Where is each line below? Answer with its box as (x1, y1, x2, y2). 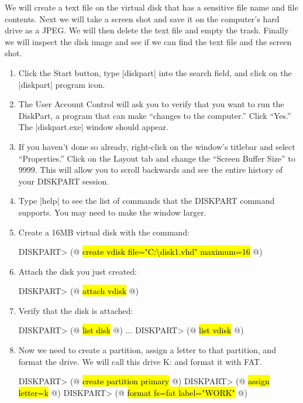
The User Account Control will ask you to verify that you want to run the (18, 98, 284, 110)
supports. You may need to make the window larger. (18, 206, 206, 218)
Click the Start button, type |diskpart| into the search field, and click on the (18, 66, 292, 78)
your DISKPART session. (18, 175, 109, 187)
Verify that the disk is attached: (18, 304, 133, 316)
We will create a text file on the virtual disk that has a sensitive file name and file (5, 1, 298, 13)
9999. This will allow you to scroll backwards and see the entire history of (18, 163, 283, 176)
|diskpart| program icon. (18, 78, 105, 90)
